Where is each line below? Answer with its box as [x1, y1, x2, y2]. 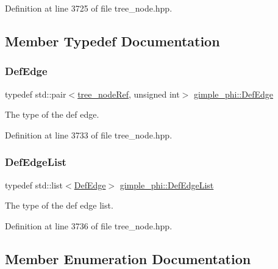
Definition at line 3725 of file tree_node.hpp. [5, 2, 173, 14]
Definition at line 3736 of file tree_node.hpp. [5, 219, 173, 232]
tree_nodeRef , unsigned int [77, 87, 180, 100]
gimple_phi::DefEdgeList [119, 178, 214, 191]
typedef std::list [5, 178, 63, 191]
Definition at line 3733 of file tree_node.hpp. [5, 128, 173, 141]
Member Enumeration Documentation [5, 249, 251, 268]
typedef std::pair [5, 87, 66, 100]
